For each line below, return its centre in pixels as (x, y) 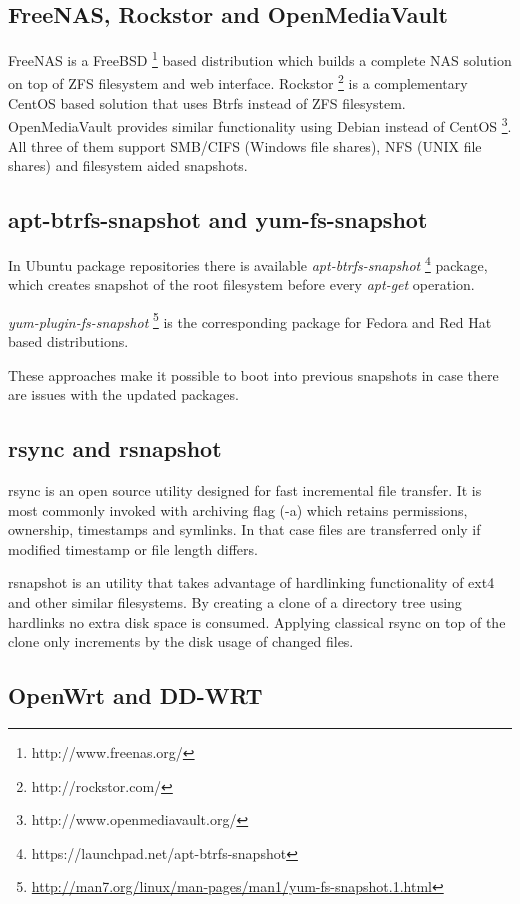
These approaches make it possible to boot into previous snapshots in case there (253, 374)
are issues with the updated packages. (123, 394)
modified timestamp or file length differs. (133, 548)
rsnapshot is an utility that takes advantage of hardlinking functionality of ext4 (251, 582)
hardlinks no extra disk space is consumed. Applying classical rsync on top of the (257, 621)
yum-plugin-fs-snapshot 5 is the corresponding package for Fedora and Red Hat (250, 320)
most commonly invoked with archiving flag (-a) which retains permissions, (238, 509)
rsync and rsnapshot (115, 448)
